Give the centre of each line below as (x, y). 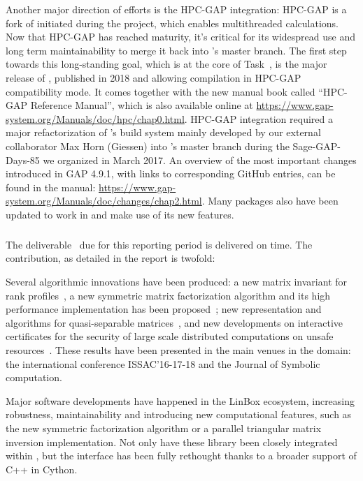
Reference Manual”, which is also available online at (142, 105)
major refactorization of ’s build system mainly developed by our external (163, 132)
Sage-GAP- (316, 146)
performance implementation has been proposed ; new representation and (164, 309)
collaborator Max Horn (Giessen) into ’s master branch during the (148, 146)
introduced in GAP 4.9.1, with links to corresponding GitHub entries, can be (171, 173)
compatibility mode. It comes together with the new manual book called (161, 91)
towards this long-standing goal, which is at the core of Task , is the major (166, 64)
